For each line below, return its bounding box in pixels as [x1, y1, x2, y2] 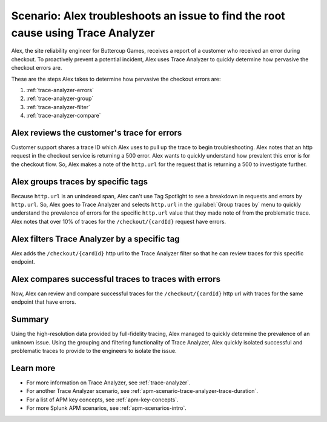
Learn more [11, 363, 56, 373]
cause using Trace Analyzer [11, 26, 155, 39]
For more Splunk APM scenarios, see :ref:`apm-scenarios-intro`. [26, 404, 187, 412]
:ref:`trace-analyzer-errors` [26, 86, 94, 93]
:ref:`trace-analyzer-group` [26, 95, 94, 102]
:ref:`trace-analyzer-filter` [26, 103, 91, 110]
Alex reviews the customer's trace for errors [11, 127, 182, 138]
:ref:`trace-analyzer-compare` [26, 112, 101, 119]
